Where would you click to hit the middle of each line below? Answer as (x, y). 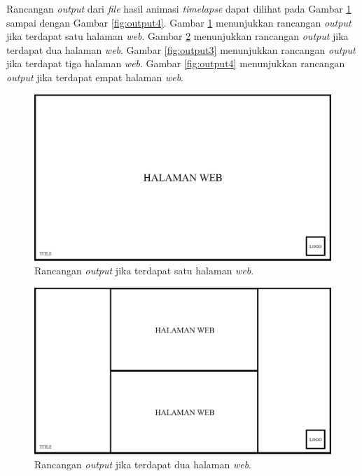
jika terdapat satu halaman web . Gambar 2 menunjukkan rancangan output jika (177, 36)
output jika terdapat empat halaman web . (95, 77)
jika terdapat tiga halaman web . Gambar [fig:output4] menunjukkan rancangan (176, 63)
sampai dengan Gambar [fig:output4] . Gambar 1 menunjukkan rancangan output (179, 22)
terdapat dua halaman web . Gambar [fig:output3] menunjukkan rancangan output (181, 49)
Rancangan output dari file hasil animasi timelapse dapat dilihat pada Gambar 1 (179, 8)
